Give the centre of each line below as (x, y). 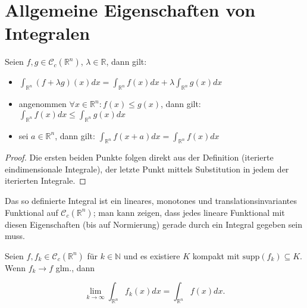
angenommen (43, 104)
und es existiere (152, 255)
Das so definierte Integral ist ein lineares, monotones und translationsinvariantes (151, 201)
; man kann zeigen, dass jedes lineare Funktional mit (189, 212)
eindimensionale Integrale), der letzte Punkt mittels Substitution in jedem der (147, 169)
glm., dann (75, 267)
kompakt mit (216, 255)
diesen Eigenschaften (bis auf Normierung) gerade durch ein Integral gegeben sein (154, 224)
